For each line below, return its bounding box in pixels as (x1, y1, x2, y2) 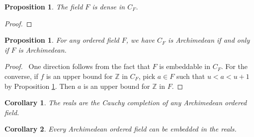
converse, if (4, 70, 38, 81)
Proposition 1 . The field (4, 1, 83, 11)
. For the (221, 61, 248, 71)
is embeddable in (159, 61, 211, 71)
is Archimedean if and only (168, 35, 250, 45)
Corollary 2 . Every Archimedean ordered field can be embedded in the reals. (4, 124, 237, 134)
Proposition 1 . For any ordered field (4, 35, 119, 45)
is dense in (92, 1, 125, 11)
